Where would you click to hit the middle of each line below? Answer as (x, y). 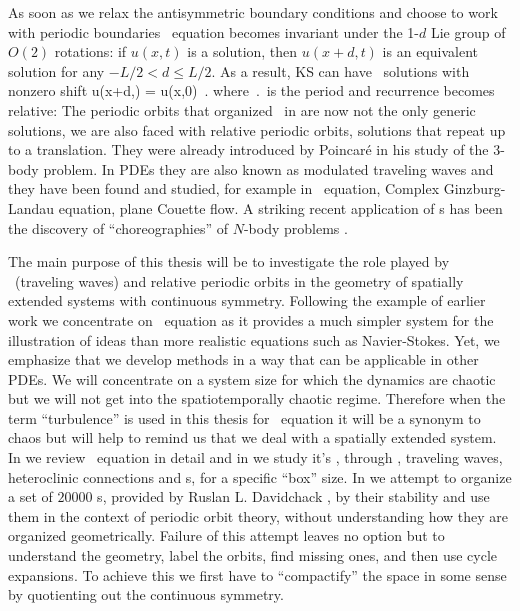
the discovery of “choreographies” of (118, 227)
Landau (31, 207)
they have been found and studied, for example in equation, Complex (224, 188)
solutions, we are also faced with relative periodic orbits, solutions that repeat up (257, 129)
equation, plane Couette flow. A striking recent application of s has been (280, 207)
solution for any (56, 70)
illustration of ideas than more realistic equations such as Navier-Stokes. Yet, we (254, 339)
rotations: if (90, 51)
